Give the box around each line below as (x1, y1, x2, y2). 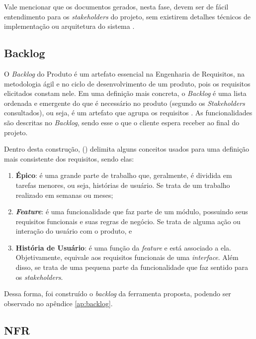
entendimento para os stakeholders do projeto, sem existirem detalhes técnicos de (4, 11, 251, 21)
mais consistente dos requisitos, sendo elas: (4, 153, 134, 164)
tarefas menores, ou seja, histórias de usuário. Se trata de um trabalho (15, 179, 230, 190)
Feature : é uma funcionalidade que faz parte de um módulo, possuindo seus (15, 206, 248, 217)
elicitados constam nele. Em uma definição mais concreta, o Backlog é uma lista (4, 88, 247, 98)
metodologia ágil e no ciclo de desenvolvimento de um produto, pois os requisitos (4, 78, 251, 88)
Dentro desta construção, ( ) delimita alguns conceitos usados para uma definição (4, 144, 250, 154)
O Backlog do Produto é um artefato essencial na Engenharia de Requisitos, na (4, 68, 245, 79)
